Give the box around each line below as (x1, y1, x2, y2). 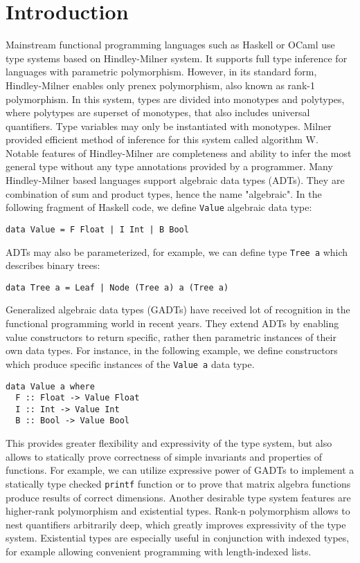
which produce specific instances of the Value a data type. (6, 356, 255, 371)
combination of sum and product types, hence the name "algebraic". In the (6, 186, 322, 201)
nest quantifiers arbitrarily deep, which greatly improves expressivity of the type (6, 517, 346, 531)
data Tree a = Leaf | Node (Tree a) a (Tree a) (6, 282, 229, 293)
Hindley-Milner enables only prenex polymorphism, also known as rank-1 (6, 77, 315, 92)
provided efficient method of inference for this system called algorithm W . (6, 132, 318, 147)
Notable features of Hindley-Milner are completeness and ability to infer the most (6, 145, 352, 160)
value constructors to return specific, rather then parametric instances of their (6, 329, 336, 344)
